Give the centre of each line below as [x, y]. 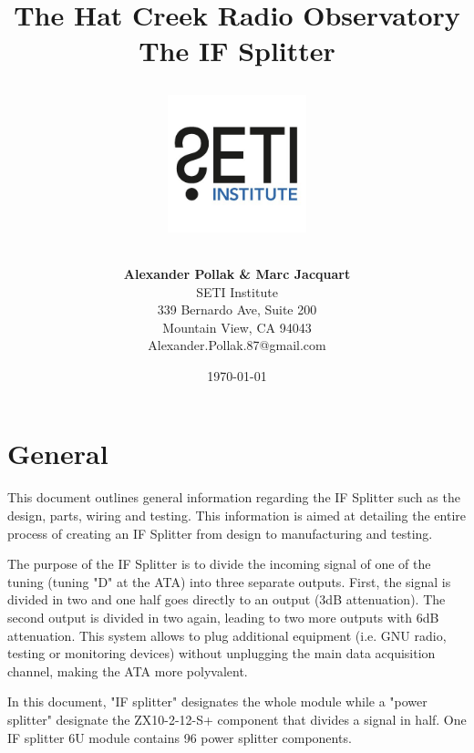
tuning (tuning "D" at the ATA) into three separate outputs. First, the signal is [229, 581]
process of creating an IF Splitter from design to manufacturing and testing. [220, 533]
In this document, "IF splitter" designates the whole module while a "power [217, 701]
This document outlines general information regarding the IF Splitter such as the [234, 497]
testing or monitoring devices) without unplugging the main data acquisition [222, 653]
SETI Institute [237, 291]
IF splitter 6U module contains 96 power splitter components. [180, 737]
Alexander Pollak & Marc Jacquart [237, 273]
